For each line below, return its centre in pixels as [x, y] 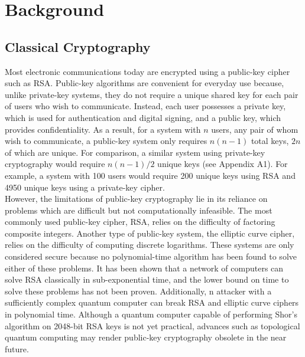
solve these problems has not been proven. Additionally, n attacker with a [138, 291]
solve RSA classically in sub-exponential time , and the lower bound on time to [147, 279]
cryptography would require [55, 164]
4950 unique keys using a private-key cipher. [85, 187]
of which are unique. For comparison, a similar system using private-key [135, 152]
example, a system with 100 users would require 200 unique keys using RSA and [150, 175]
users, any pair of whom [255, 129]
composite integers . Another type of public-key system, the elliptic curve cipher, [150, 233]
